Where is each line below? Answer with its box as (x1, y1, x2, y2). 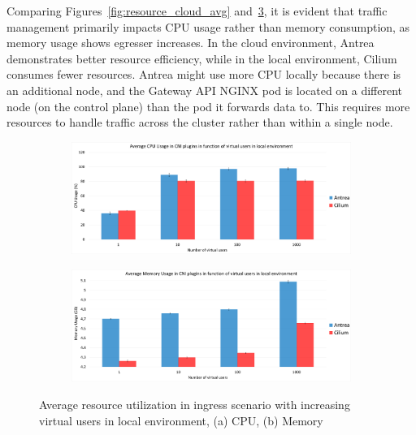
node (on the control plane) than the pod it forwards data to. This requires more (6, 97, 410, 114)
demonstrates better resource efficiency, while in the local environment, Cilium (6, 50, 397, 67)
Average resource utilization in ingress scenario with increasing (39, 396, 350, 413)
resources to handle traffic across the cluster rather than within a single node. (6, 114, 393, 131)
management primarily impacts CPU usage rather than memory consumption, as (6, 18, 410, 35)
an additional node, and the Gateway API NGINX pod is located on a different (6, 81, 403, 98)
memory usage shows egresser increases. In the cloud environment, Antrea (6, 34, 375, 51)
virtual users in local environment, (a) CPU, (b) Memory (39, 411, 323, 429)
